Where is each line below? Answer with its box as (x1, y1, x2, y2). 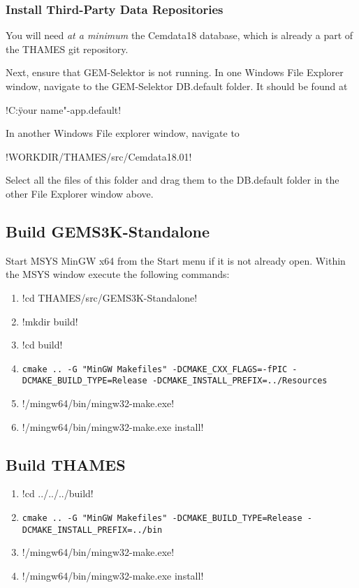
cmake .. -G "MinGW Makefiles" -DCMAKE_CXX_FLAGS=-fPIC (22, 364, 288, 374)
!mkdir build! (22, 314, 78, 328)
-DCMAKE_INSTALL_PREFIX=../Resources (152, 376, 328, 386)
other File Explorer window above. (6, 186, 154, 200)
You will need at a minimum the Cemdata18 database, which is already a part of (6, 28, 353, 43)
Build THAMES (6, 453, 126, 475)
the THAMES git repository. (6, 41, 129, 56)
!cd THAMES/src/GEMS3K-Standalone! (22, 290, 198, 304)
